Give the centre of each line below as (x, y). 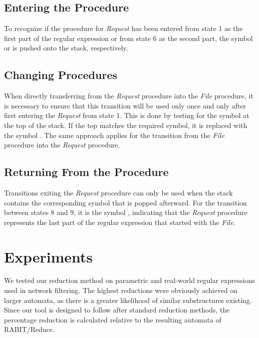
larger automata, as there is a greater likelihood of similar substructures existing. (128, 300)
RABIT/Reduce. (29, 329)
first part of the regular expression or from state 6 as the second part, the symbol (129, 38)
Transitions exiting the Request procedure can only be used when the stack (119, 192)
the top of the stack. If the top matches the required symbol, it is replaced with (126, 125)
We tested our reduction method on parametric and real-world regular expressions (129, 280)
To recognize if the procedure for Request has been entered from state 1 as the (124, 28)
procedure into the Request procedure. (62, 145)
